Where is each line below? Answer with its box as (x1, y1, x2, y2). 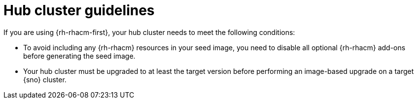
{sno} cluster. (23, 75, 67, 84)
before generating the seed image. (23, 51, 136, 60)
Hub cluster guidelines (3, 2, 155, 19)
